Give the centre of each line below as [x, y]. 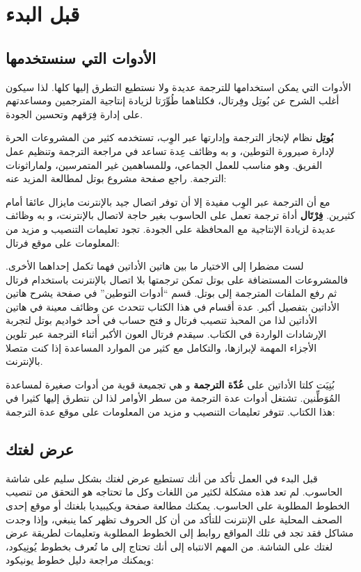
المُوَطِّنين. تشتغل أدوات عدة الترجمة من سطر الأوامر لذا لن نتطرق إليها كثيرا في [173, 398]
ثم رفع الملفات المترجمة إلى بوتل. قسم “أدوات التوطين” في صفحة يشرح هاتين [171, 293]
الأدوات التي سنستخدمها [81, 57]
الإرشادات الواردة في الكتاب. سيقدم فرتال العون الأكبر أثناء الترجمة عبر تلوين [166, 334]
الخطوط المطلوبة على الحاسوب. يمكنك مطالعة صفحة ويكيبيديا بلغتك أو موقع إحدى [178, 506]
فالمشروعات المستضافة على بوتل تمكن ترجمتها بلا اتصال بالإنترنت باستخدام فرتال [177, 279]
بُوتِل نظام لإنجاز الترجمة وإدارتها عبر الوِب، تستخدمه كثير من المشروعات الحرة [170, 137]
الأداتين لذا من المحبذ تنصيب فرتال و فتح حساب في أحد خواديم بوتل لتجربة [161, 320]
